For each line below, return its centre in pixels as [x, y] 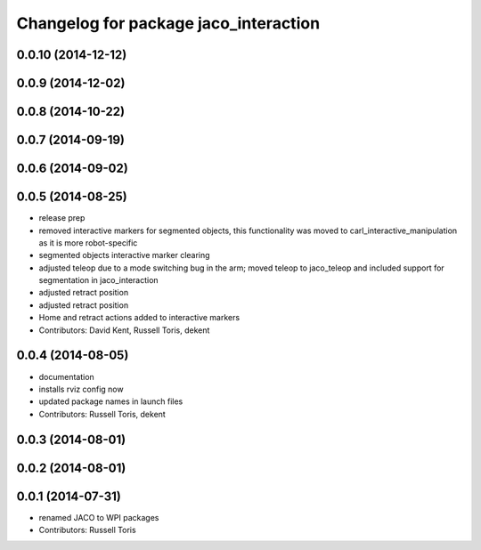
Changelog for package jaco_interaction [168, 23]
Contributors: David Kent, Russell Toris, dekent [124, 330]
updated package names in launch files [111, 401]
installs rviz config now [81, 389]
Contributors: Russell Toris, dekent [102, 414]
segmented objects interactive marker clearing [124, 255]
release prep [62, 218]
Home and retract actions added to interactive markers [139, 318]
